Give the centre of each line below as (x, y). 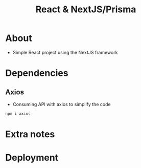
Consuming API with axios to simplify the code (62, 104)
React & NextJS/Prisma (86, 9)
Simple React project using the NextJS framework (65, 52)
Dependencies (37, 73)
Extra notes (30, 134)
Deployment (32, 158)
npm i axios (18, 114)
